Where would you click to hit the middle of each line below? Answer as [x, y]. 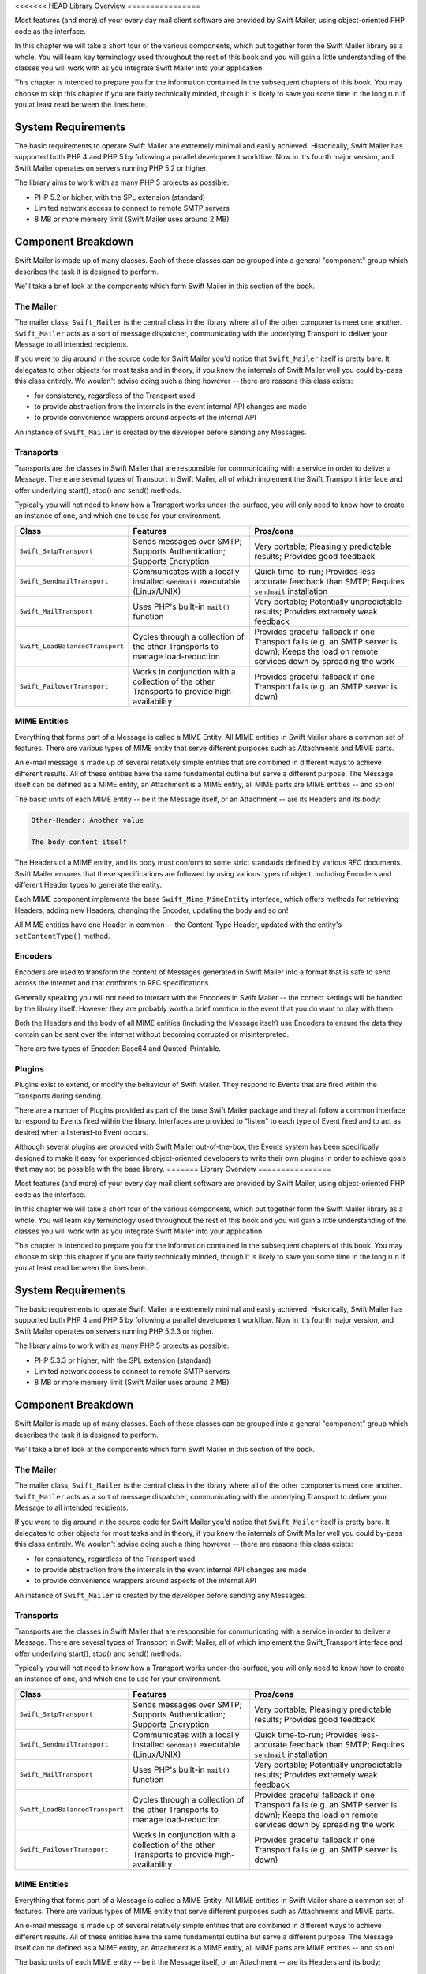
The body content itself [79, 842]
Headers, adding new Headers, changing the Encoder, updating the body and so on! [151, 910]
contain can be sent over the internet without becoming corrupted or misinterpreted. [152, 1034]
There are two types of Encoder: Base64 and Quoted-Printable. [118, 1049]
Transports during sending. [59, 1096]
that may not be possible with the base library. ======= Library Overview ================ [173, 1169]
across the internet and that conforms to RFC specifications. [112, 983]
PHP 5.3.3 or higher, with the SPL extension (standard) [123, 1360]
